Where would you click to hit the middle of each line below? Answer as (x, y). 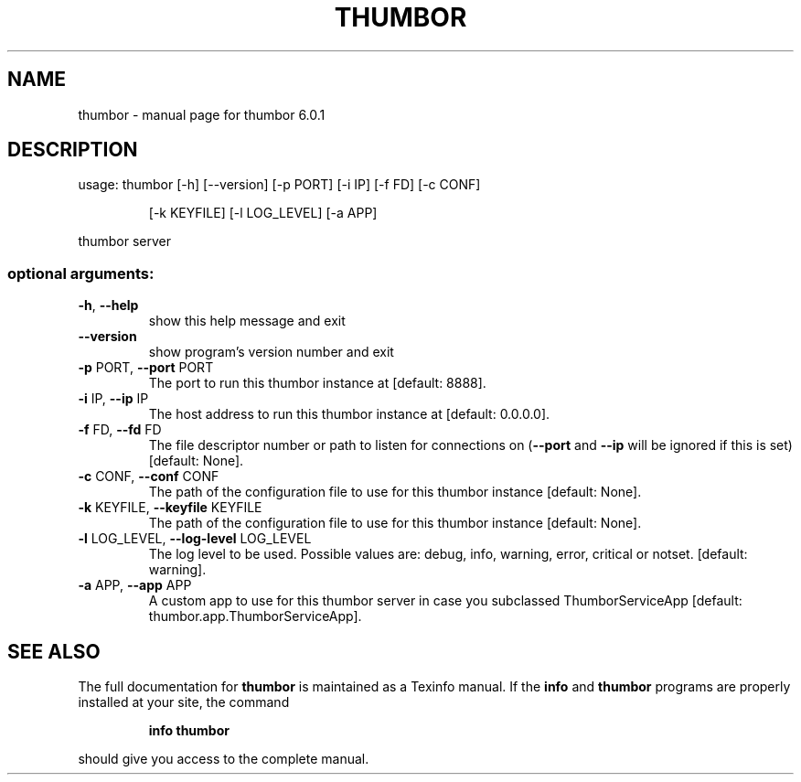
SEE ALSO (54, 651)
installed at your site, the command (184, 702)
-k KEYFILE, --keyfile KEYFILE (170, 508)
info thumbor (189, 731)
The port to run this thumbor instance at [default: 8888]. (317, 383)
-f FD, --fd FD (120, 430)
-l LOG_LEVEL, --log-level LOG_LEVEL (195, 539)
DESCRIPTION (73, 150)
